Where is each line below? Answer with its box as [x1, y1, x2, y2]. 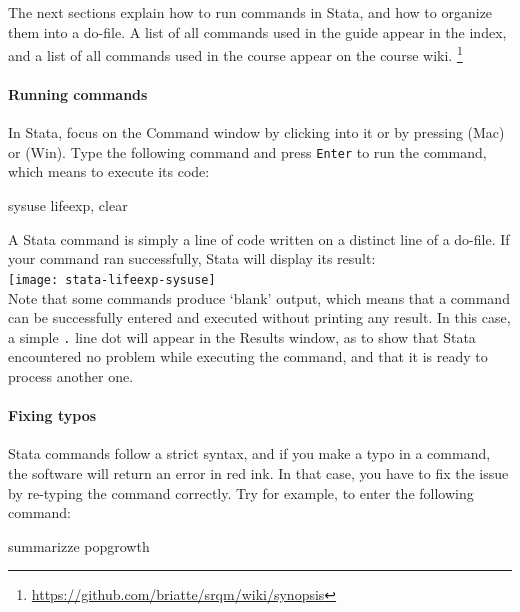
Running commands [8, 84, 148, 105]
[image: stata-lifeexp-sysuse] [8, 272, 216, 287]
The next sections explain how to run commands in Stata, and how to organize [8, 2, 493, 22]
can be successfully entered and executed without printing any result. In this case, [8, 307, 511, 328]
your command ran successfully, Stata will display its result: [8, 248, 376, 269]
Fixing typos [8, 405, 97, 426]
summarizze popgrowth [8, 535, 150, 556]
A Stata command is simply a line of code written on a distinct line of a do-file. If [8, 228, 510, 249]
